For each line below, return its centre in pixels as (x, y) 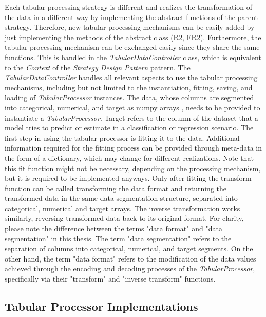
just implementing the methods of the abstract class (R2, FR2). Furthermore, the (133, 37)
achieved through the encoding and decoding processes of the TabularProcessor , (130, 268)
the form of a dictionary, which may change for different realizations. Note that (129, 157)
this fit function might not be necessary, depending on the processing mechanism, (133, 168)
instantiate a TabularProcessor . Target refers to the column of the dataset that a (131, 117)
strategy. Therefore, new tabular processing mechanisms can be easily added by (130, 27)
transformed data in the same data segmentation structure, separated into (121, 198)
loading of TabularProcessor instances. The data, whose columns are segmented (129, 97)
